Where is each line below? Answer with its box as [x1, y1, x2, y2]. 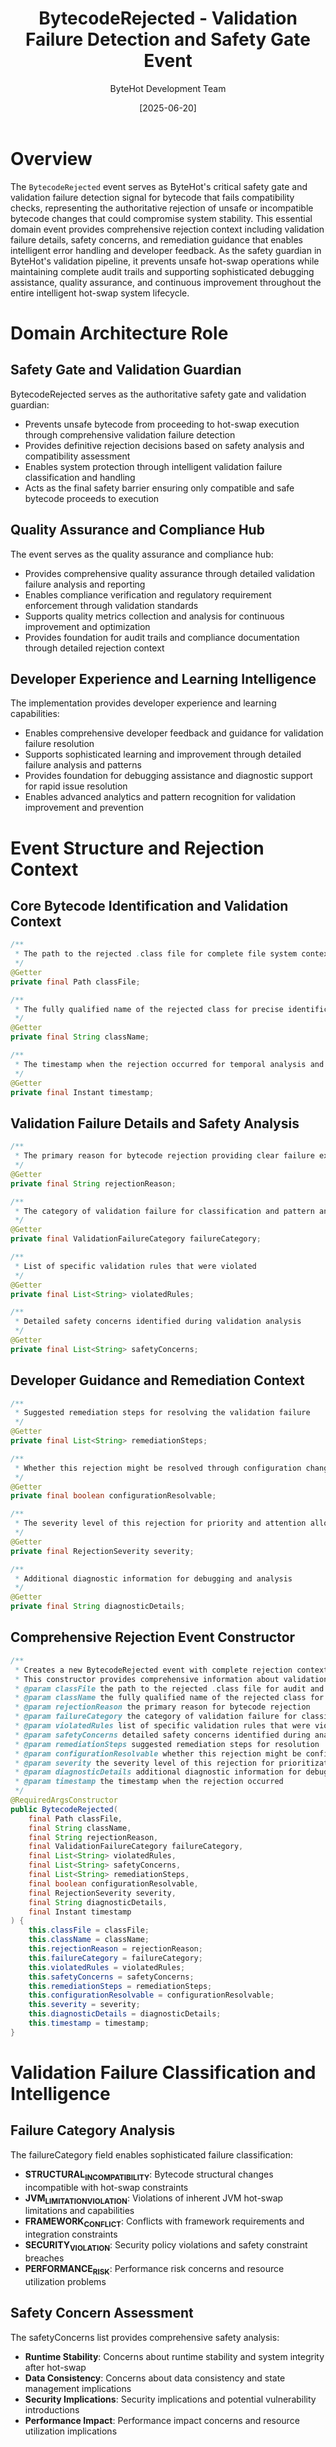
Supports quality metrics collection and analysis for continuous [24, 610, 285, 622]
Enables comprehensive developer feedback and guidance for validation [24, 727, 324, 739]
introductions [24, 2403, 80, 2416]
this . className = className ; [28, 1935, 150, 1945]
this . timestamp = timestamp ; [28, 2018, 150, 2028]
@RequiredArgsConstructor [10, 1795, 118, 1805]
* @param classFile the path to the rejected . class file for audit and [14, 1683, 325, 1694]
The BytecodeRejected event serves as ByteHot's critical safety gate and [10, 180, 308, 192]
